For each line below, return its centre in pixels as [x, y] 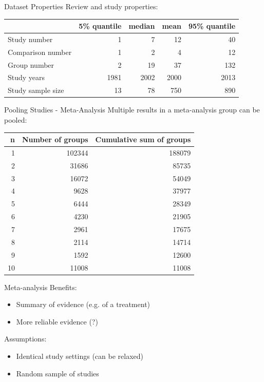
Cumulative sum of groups [143, 139]
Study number [30, 39]
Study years [26, 77]
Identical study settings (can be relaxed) [80, 356]
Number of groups [55, 139]
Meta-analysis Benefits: [41, 287]
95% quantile [212, 26]
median [142, 26]
